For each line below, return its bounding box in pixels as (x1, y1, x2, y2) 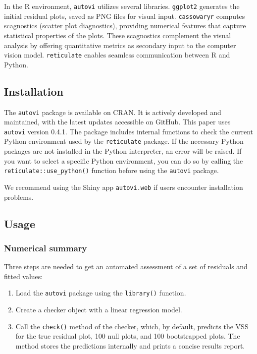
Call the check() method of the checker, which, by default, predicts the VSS (15, 321, 249, 331)
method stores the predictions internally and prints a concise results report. (15, 340, 245, 351)
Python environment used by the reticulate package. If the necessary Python (4, 136, 244, 146)
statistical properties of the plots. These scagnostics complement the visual (4, 30, 231, 40)
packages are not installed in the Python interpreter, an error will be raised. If (4, 146, 242, 156)
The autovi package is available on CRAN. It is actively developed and (4, 107, 221, 117)
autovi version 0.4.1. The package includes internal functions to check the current (4, 126, 253, 136)
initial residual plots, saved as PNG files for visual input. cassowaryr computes (4, 10, 245, 21)
